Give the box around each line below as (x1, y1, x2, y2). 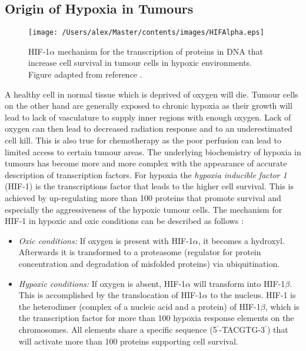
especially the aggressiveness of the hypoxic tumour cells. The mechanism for (5, 203, 282, 215)
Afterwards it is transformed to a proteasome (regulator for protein (18, 246, 261, 258)
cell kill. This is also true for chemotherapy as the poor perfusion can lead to (5, 134, 281, 146)
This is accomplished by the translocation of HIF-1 (18, 289, 202, 301)
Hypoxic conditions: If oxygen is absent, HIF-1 (18, 277, 186, 289)
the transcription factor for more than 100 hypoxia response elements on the (18, 312, 294, 324)
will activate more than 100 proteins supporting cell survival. (18, 335, 238, 347)
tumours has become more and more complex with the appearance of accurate (5, 157, 287, 169)
